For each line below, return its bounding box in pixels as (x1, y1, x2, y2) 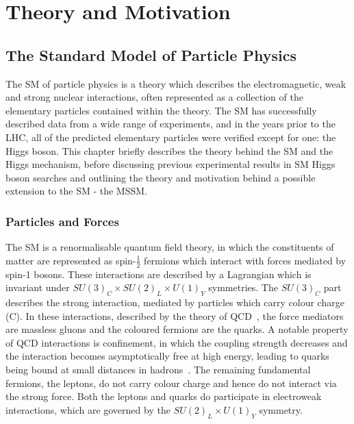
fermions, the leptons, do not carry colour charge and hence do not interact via (5, 375, 337, 390)
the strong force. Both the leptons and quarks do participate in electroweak (5, 389, 322, 403)
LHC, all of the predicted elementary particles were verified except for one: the (5, 129, 336, 144)
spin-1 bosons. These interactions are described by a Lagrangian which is (5, 266, 312, 281)
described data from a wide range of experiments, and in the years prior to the (5, 116, 336, 131)
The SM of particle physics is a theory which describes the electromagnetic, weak (5, 76, 346, 90)
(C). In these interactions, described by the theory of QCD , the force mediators (5, 308, 344, 323)
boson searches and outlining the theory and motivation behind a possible (5, 170, 316, 184)
